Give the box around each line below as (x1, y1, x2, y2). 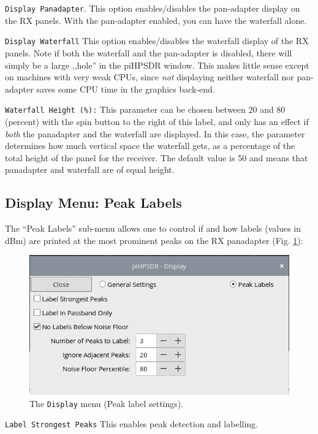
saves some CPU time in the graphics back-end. (36, 82, 215, 95)
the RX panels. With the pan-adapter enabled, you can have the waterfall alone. (5, 13, 307, 26)
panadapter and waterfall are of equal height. (5, 163, 175, 176)
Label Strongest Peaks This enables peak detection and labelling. (5, 417, 259, 430)
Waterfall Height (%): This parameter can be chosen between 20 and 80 (5, 103, 286, 116)
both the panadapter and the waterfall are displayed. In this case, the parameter (5, 127, 305, 140)
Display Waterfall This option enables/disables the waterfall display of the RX (5, 34, 309, 47)
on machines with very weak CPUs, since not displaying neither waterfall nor (5, 70, 294, 83)
